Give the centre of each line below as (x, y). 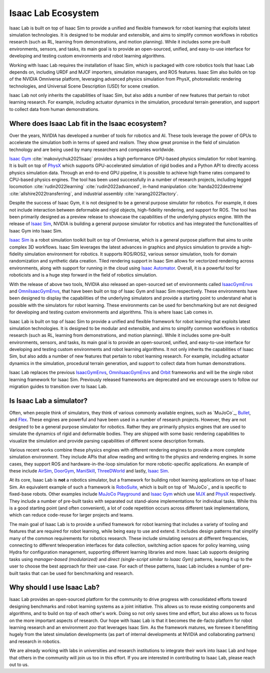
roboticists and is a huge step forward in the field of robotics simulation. (83, 275)
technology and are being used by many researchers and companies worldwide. (92, 149)
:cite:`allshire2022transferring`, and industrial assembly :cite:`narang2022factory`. (94, 193)
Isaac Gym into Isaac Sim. (36, 230)
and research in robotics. (35, 641)
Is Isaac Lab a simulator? (48, 401)
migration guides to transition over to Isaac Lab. (58, 386)
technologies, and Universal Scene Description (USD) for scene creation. (84, 86)
